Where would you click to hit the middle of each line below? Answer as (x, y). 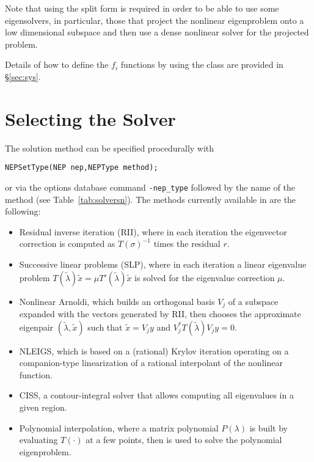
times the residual (187, 244)
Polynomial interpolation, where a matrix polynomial (119, 427)
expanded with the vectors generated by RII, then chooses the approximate (160, 314)
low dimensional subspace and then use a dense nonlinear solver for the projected (157, 32)
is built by (268, 427)
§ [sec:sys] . (23, 76)
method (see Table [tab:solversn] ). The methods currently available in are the (151, 199)
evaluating (38, 440)
